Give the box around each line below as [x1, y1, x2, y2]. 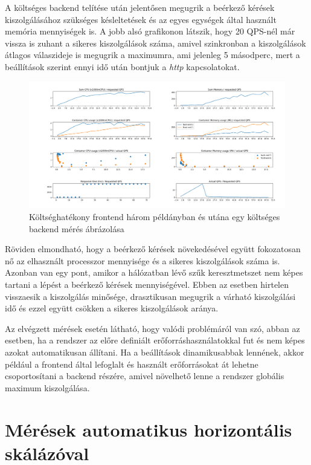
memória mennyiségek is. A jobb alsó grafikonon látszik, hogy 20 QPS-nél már [5, 25, 295, 37]
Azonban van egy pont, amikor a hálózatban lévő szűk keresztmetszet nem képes [5, 266, 303, 279]
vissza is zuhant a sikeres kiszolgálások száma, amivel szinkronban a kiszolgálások [5, 36, 306, 49]
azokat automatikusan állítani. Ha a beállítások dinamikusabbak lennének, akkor [5, 346, 304, 359]
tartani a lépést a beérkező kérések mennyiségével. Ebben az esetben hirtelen [5, 278, 289, 291]
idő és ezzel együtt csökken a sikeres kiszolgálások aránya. [5, 302, 219, 314]
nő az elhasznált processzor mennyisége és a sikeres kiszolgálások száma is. [5, 254, 280, 267]
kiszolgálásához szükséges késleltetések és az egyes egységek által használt [5, 13, 277, 25]
